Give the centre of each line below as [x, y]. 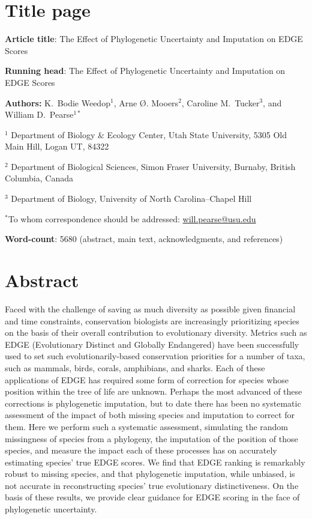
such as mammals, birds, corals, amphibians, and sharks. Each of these [135, 367]
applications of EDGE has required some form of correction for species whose [147, 379]
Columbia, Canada [39, 178]
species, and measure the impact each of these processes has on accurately [141, 450]
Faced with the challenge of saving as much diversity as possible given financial [150, 308]
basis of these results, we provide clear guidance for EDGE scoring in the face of [152, 497]
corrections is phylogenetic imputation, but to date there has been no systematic [153, 403]
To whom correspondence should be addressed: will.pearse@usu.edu [132, 218]
